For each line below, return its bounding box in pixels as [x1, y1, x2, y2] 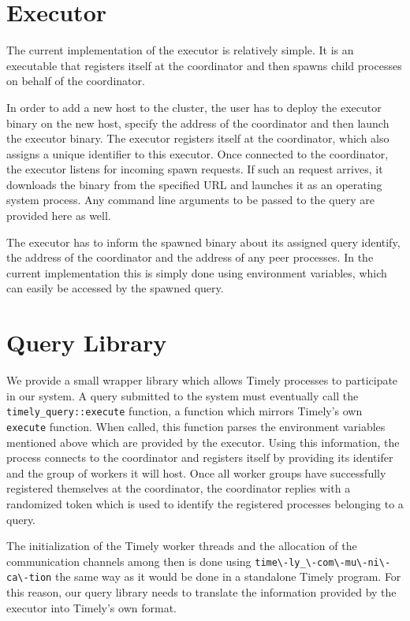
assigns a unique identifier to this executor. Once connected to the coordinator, [6, 145, 389, 162]
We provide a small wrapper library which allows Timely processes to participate [6, 372, 398, 389]
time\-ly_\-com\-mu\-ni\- [255, 556, 391, 568]
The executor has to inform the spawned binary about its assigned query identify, [6, 233, 401, 250]
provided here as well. [6, 207, 111, 224]
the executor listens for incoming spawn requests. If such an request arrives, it [6, 161, 383, 177]
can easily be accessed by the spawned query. [6, 280, 224, 296]
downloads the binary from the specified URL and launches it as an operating [6, 176, 382, 192]
